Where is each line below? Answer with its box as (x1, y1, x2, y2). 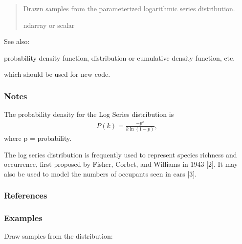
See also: (4, 36, 30, 46)
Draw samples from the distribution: (4, 231, 113, 241)
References (4, 189, 47, 201)
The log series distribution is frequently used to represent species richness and (4, 149, 237, 159)
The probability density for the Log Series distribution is (4, 109, 174, 119)
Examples (4, 212, 43, 224)
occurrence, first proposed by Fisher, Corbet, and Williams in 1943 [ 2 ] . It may (4, 159, 238, 169)
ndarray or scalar (23, 20, 75, 30)
